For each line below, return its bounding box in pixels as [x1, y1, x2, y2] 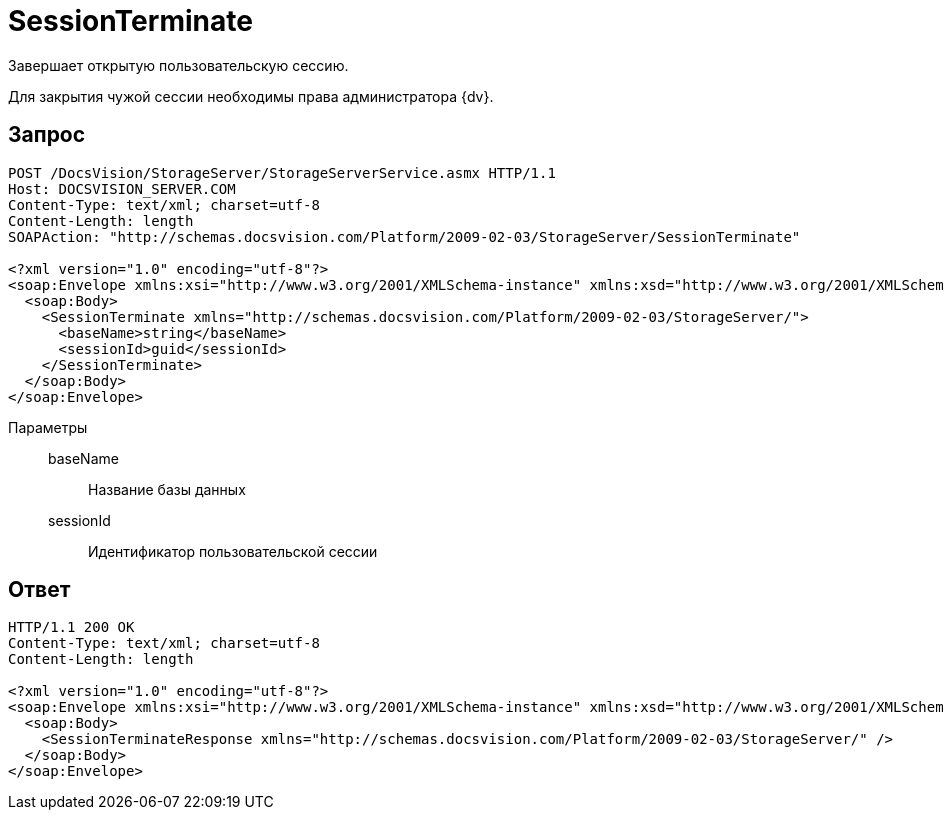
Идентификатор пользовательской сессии [88, 542, 378, 560]
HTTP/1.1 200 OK [8, 619, 135, 636]
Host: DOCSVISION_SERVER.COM [8, 180, 236, 197]
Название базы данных [88, 480, 246, 498]
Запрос [8, 122, 86, 148]
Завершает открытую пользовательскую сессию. [8, 56, 349, 74]
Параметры [8, 418, 88, 436]
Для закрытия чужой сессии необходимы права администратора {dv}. [8, 87, 494, 105]
